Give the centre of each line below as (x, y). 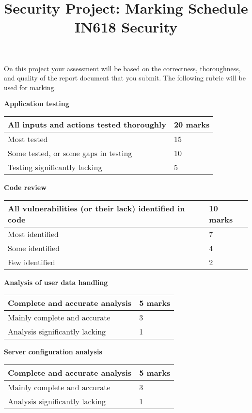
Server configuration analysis (53, 352)
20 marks (192, 124)
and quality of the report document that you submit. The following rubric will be (125, 78)
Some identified (34, 248)
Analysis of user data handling (56, 282)
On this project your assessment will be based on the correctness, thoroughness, (122, 68)
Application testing (37, 103)
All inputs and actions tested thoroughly (87, 124)
